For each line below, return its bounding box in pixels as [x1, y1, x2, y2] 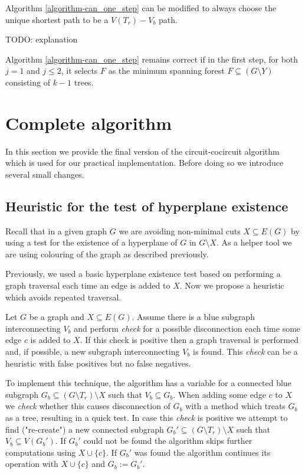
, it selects [61, 64, 98, 77]
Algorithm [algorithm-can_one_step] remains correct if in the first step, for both [5, 53, 299, 65]
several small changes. [5, 168, 84, 180]
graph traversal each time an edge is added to [5, 279, 170, 292]
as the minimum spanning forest [108, 64, 225, 77]
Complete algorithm [5, 110, 172, 135]
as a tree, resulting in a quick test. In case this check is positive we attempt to [5, 411, 288, 423]
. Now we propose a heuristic [179, 279, 284, 292]
